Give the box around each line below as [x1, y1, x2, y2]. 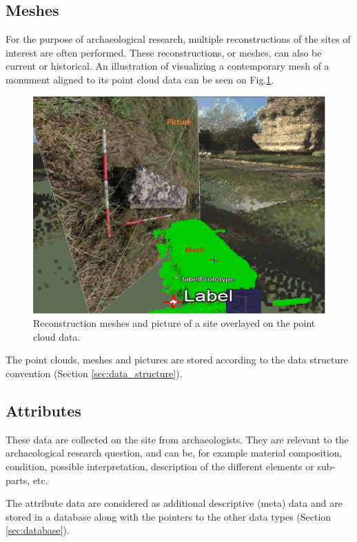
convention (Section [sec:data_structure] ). [6, 365, 183, 380]
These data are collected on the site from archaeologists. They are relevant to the [6, 432, 349, 446]
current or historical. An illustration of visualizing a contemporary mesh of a [6, 59, 329, 73]
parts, [6, 472, 30, 487]
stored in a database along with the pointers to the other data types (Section [6, 509, 331, 523]
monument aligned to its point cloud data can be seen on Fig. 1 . [6, 72, 274, 86]
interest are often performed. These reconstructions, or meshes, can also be [6, 45, 322, 59]
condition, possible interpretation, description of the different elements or [6, 459, 314, 473]
